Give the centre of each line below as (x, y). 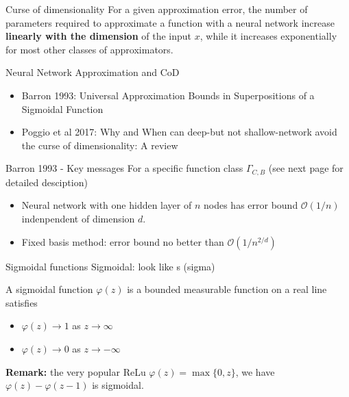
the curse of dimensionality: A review (100, 145)
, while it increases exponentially (268, 36)
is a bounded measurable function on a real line (227, 289)
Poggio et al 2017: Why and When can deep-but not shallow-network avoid (179, 132)
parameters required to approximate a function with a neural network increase (170, 22)
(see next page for (306, 168)
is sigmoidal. (118, 385)
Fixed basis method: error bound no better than (123, 241)
